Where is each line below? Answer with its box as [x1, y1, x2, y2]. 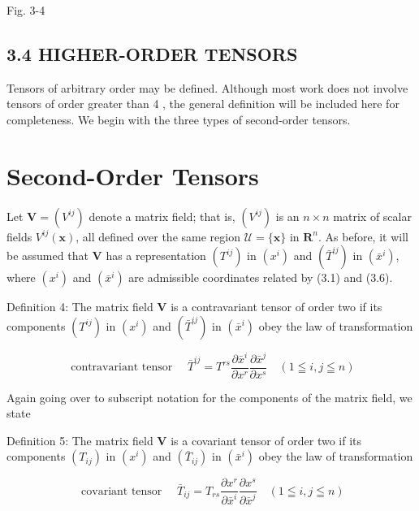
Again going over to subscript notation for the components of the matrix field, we [6, 388, 413, 405]
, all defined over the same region [76, 227, 240, 245]
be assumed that [6, 247, 89, 264]
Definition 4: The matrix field [6, 298, 153, 315]
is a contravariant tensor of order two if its [171, 298, 382, 315]
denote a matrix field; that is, [89, 207, 235, 224]
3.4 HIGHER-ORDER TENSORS [6, 41, 298, 66]
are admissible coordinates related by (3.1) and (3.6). [128, 269, 393, 286]
